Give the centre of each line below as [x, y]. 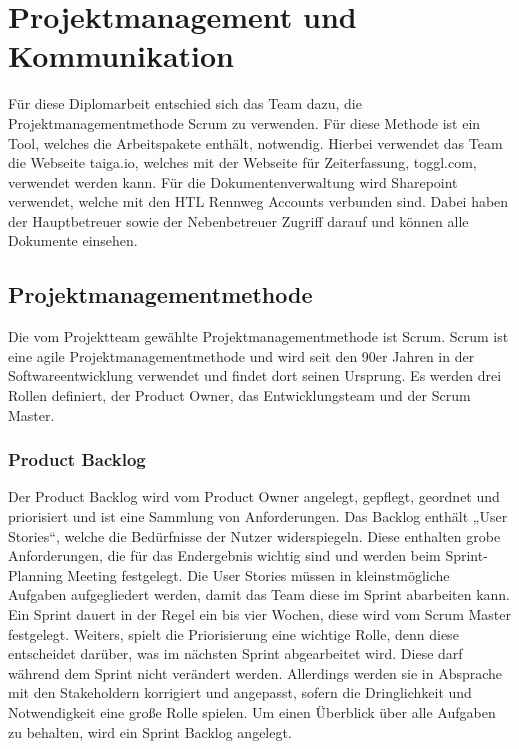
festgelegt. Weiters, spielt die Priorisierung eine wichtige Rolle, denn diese [233, 633]
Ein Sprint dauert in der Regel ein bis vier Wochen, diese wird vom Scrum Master [259, 614]
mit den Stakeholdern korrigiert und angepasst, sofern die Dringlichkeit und [240, 692]
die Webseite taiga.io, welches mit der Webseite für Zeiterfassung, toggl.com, [242, 162]
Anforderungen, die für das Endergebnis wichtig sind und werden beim [224, 555]
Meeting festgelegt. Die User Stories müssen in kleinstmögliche [258, 574]
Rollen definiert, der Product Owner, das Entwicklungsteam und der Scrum [239, 395]
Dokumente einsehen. [73, 240]
